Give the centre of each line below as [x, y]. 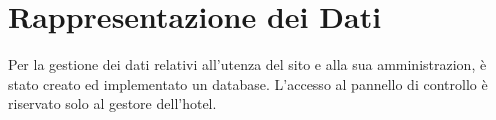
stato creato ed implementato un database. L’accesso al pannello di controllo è [248, 83]
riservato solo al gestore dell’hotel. [112, 103]
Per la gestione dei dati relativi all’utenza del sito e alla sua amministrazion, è [247, 64]
